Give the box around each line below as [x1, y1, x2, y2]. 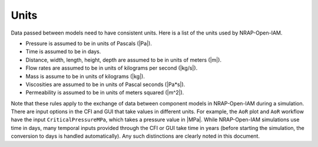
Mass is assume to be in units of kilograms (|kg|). [25, 73, 145, 80]
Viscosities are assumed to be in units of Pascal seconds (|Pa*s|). [25, 81, 185, 88]
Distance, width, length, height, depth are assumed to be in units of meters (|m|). [25, 56, 222, 63]
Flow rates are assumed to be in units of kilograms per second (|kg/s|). [25, 64, 198, 71]
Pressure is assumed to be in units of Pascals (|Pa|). [25, 40, 153, 47]
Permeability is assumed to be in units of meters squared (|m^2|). [25, 89, 184, 96]
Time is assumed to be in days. [25, 48, 101, 55]
